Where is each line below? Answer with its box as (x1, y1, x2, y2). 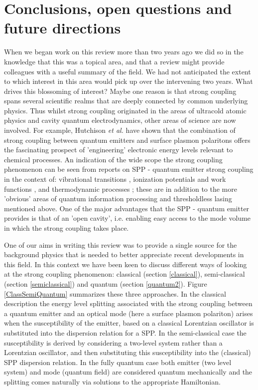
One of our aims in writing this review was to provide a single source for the (4, 239, 237, 250)
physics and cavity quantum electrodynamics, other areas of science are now (4, 115, 236, 125)
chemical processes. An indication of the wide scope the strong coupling (4, 154, 223, 164)
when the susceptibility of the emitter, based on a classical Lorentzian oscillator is (4, 318, 254, 328)
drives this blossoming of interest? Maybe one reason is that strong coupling (4, 85, 237, 96)
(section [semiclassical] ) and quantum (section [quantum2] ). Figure (4, 278, 207, 289)
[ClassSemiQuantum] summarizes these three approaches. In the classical (4, 288, 226, 299)
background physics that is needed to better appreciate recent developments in (4, 249, 244, 260)
